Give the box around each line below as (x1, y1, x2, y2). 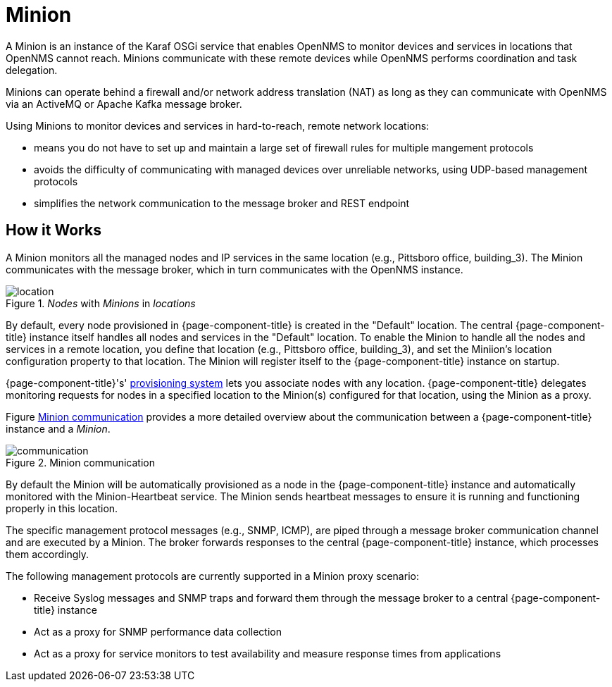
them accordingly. (6, 547, 89, 560)
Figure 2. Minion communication (6, 456, 155, 469)
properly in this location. (6, 502, 118, 514)
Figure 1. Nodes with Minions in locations (6, 297, 196, 309)
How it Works (6, 221, 101, 240)
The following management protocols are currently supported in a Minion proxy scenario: (6, 569, 419, 582)
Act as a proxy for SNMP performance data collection (34, 625, 282, 638)
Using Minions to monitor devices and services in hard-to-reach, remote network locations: (6, 119, 430, 132)
